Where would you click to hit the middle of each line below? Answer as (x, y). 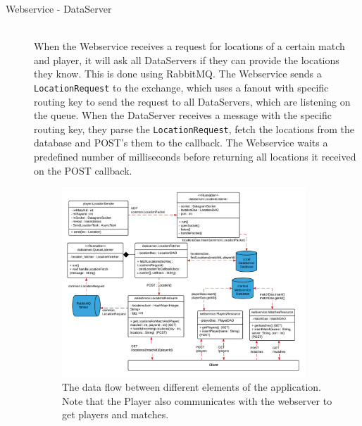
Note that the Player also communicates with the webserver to (197, 400)
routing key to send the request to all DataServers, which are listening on (192, 101)
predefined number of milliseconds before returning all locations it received (195, 157)
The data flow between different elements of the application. (192, 387)
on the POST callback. (83, 170)
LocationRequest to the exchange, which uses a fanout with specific (181, 87)
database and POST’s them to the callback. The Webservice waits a (181, 143)
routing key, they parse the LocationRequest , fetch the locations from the (194, 129)
